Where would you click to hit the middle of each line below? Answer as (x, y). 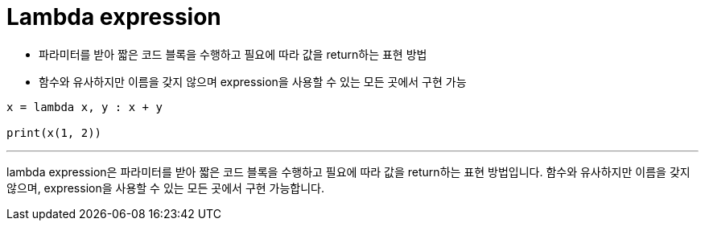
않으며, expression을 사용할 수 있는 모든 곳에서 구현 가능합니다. (166, 188)
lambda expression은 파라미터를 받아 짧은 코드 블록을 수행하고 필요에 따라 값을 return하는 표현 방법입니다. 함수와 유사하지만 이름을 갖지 (348, 171)
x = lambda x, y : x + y (85, 107)
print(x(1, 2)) (54, 132)
